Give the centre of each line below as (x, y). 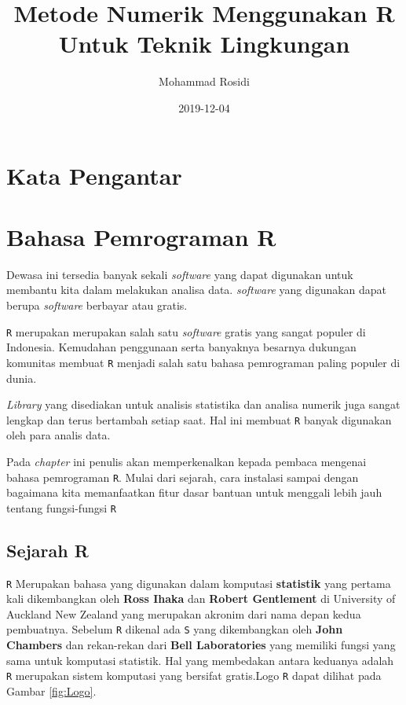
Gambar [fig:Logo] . (51, 690)
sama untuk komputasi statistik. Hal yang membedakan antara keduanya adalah (200, 660)
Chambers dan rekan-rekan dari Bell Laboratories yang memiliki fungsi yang (201, 645)
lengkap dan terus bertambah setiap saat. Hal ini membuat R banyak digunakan (199, 419)
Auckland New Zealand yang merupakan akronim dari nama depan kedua (184, 613)
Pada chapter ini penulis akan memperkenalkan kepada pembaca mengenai (187, 461)
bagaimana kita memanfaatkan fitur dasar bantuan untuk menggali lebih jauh (194, 492)
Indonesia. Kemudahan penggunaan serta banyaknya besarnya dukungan (181, 347)
